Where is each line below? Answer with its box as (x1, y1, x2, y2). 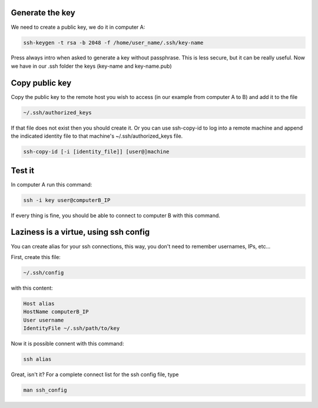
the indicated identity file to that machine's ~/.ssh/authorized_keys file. (11, 132, 183, 140)
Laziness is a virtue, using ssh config (11, 227, 150, 237)
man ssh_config (23, 386, 67, 393)
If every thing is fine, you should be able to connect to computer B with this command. (11, 212, 221, 219)
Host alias (23, 300, 55, 307)
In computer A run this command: (11, 181, 92, 188)
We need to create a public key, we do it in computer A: (11, 24, 145, 31)
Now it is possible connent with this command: (11, 340, 124, 347)
